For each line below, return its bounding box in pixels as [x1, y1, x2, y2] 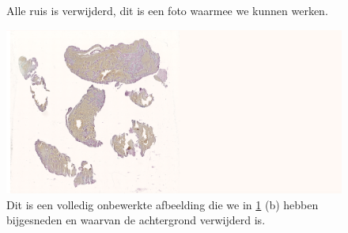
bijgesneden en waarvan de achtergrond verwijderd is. [6, 212, 266, 228]
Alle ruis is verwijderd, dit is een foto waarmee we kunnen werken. [6, 2, 328, 18]
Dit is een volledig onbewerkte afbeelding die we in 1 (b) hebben [6, 196, 319, 212]
